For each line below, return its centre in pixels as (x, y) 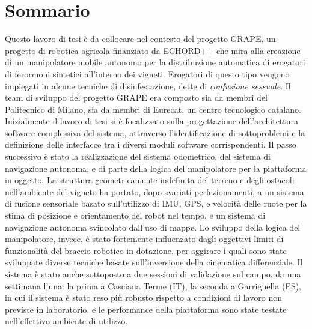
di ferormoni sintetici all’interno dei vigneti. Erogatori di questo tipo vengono (147, 74)
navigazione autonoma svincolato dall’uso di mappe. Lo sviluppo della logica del (153, 227)
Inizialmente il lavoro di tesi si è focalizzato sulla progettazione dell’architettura (152, 121)
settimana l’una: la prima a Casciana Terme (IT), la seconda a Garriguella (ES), (153, 285)
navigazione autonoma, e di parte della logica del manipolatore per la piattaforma (156, 168)
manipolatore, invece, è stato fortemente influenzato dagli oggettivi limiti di (144, 239)
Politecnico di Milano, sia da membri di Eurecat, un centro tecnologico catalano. (153, 109)
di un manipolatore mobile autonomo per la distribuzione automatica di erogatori (155, 62)
